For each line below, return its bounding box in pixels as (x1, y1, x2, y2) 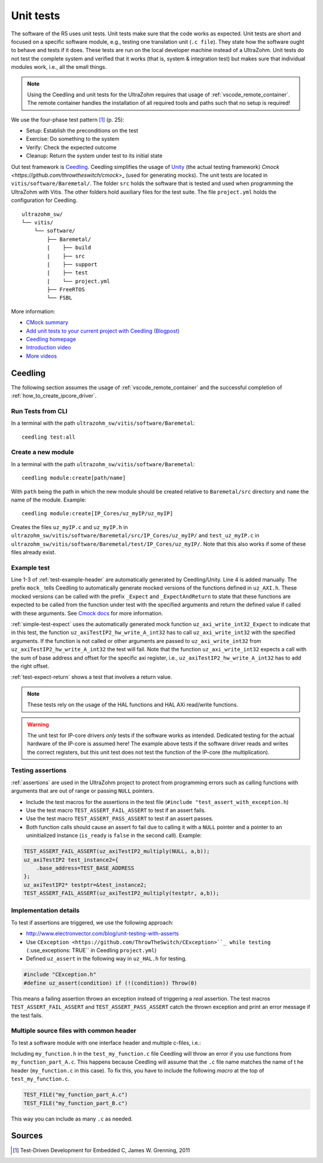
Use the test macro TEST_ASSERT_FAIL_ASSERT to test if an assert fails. (26, 806, 206, 814)
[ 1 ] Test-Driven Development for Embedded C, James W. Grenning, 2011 (13, 1146, 190, 1153)
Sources (11, 1131, 43, 1141)
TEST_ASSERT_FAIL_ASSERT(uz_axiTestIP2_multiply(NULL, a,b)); (23, 848, 210, 855)
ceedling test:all (22, 433, 76, 440)
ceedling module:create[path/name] (22, 475, 126, 482)
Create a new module (11, 448, 74, 457)
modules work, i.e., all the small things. (11, 64, 107, 71)
